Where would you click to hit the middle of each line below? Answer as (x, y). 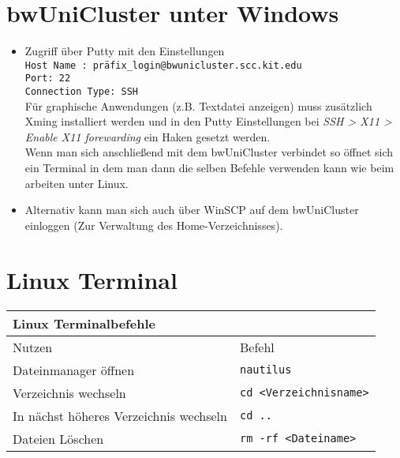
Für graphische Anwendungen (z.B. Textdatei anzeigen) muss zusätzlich (198, 105)
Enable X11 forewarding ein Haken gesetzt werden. (148, 136)
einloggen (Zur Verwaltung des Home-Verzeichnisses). (154, 225)
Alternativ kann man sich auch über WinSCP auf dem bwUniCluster (192, 210)
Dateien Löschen (58, 438)
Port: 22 (48, 79)
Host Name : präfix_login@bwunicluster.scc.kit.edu (163, 65)
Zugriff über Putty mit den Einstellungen (125, 51)
